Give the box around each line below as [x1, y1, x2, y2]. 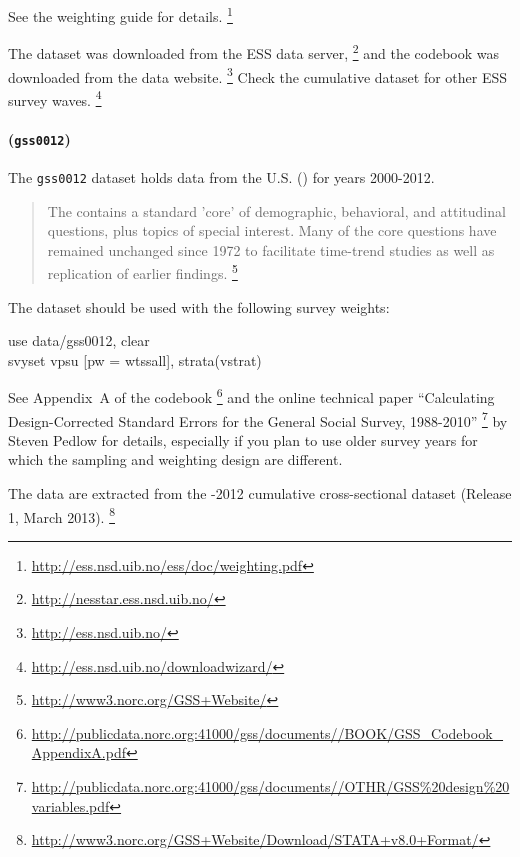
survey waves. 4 [8, 86, 102, 110]
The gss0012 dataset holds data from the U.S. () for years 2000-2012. [8, 166, 435, 187]
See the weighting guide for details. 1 [8, 3, 233, 26]
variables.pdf [31, 795, 110, 816]
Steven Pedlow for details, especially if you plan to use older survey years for [8, 429, 478, 450]
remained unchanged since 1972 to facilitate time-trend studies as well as [47, 239, 495, 260]
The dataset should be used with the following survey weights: [8, 296, 390, 317]
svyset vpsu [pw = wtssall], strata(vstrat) [8, 349, 262, 370]
